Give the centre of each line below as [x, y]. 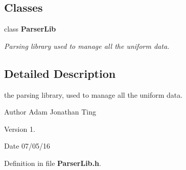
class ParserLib [30, 29]
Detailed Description [60, 73]
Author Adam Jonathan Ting [50, 112]
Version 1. [20, 129]
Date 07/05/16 [27, 146]
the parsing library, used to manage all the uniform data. [94, 94]
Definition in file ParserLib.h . [53, 163]
